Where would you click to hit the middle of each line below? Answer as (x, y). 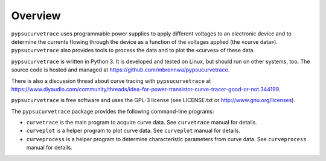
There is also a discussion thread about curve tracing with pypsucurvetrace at (111, 80)
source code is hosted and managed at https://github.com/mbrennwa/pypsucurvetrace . (120, 70)
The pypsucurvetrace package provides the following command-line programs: (113, 111)
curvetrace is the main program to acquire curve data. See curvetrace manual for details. (142, 123)
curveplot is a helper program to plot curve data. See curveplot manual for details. (133, 131)
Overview (36, 16)
